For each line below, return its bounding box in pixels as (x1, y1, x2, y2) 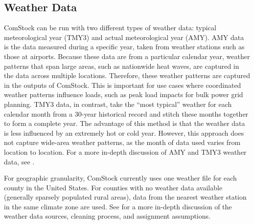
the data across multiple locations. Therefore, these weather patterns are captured (4, 70, 251, 81)
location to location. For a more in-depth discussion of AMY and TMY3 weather (4, 146, 247, 157)
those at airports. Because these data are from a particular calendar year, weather (4, 51, 250, 61)
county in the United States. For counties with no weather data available (4, 182, 223, 192)
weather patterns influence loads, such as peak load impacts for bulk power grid (4, 89, 243, 100)
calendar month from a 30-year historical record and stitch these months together (4, 108, 249, 119)
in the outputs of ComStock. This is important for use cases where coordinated (4, 80, 241, 90)
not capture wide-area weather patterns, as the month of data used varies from (4, 137, 241, 147)
